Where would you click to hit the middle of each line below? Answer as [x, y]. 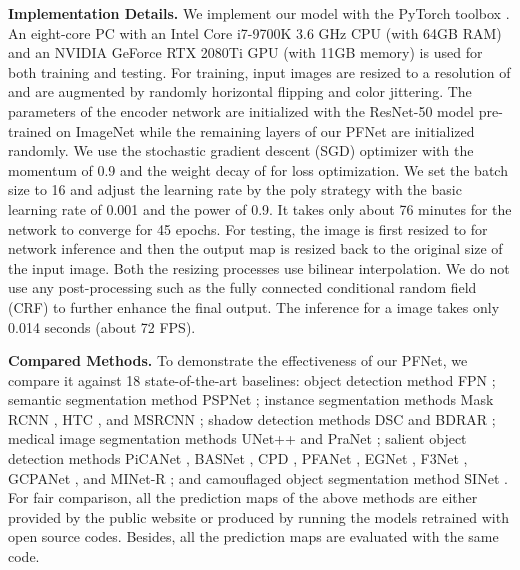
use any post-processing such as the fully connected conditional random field [242, 287]
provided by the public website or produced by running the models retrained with [258, 516]
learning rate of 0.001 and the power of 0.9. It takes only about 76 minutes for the [260, 208]
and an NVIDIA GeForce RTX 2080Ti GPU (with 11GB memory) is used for [245, 52]
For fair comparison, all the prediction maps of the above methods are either [243, 497]
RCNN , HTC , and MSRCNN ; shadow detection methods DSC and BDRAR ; [252, 418]
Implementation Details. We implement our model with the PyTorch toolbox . [259, 13]
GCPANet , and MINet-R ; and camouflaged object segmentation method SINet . [258, 477]
